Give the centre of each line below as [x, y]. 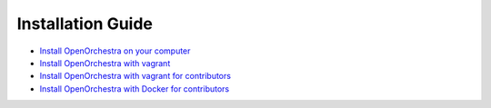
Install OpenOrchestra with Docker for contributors [135, 88]
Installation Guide [85, 24]
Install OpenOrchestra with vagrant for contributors [135, 76]
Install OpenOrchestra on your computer [115, 51]
